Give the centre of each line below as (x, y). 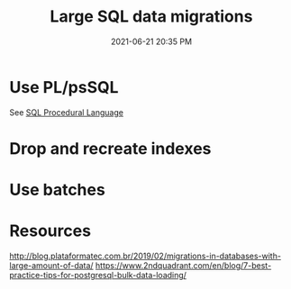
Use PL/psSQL (64, 87)
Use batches (57, 190)
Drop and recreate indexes (110, 148)
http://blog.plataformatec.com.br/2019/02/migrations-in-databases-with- (145, 256)
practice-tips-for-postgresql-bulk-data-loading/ (98, 275)
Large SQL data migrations (151, 17)
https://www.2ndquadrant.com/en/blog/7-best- (183, 266)
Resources (50, 231)
